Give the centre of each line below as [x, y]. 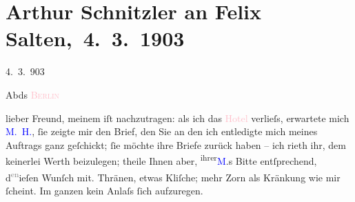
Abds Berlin [33, 94]
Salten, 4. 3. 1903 [95, 38]
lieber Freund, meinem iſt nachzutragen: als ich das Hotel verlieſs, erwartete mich [177, 118]
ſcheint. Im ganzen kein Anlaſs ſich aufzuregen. [104, 190]
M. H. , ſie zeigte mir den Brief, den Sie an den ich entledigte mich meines [162, 131]
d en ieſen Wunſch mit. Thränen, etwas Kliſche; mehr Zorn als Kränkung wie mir [173, 176]
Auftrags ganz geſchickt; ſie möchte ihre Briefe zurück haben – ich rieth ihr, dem [176, 144]
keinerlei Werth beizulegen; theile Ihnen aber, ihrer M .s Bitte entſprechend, [161, 160]
